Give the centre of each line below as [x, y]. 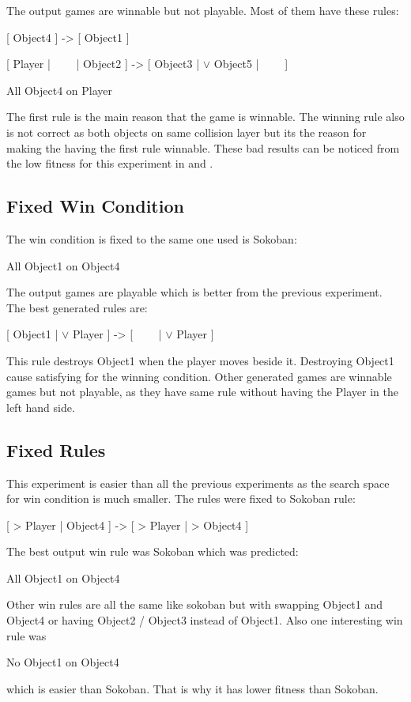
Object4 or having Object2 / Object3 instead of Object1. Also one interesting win [205, 620]
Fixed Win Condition [95, 206]
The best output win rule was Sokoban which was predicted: [153, 551]
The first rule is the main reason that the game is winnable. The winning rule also [205, 117]
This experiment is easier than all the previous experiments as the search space [198, 483]
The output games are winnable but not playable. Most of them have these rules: [203, 10]
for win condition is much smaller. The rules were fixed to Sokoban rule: [181, 498]
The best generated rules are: [77, 307]
